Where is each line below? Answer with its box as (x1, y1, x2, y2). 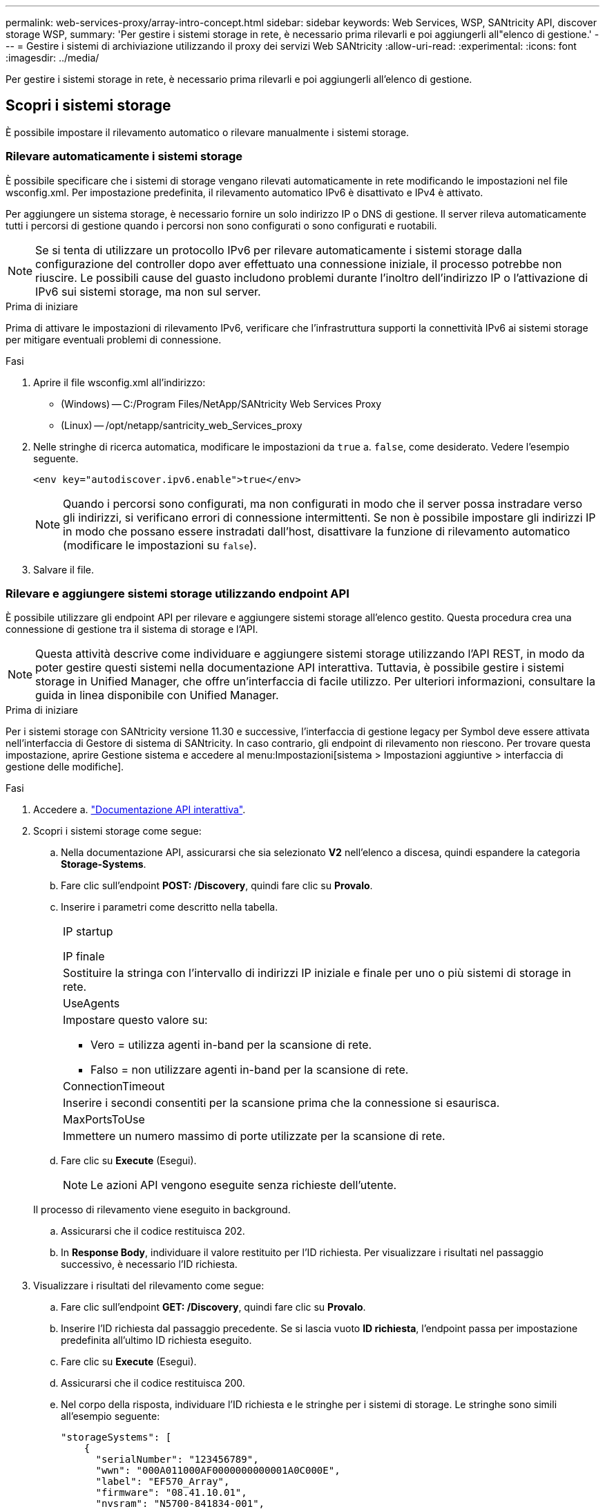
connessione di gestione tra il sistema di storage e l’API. (6, 623, 258, 636)
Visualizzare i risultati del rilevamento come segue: (33, 1280, 265, 1292)
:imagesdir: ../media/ (6, 52, 99, 64)
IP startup (63, 924, 113, 939)
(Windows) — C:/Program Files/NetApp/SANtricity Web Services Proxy (61, 397, 382, 410)
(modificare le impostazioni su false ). (63, 538, 257, 552)
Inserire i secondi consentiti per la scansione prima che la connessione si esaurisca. (63, 1096, 500, 1110)
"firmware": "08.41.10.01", (95, 1487, 247, 1499)
